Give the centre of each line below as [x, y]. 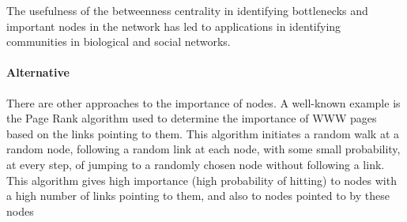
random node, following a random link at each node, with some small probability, [203, 149]
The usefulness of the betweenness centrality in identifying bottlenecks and [187, 10]
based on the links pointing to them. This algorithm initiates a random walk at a [203, 133]
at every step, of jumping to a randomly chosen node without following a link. [196, 164]
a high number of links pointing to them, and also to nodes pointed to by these [198, 196]
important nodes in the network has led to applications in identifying [174, 26]
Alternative [38, 72]
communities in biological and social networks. [119, 41]
